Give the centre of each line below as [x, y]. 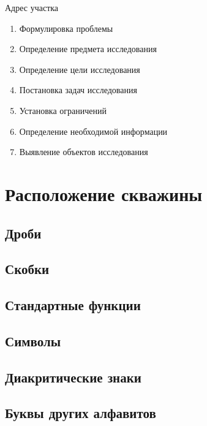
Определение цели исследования [80, 69]
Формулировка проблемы [66, 28]
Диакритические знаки [73, 377]
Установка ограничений [63, 110]
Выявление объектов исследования [84, 152]
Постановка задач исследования [78, 90]
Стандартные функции [73, 305]
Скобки [27, 269]
